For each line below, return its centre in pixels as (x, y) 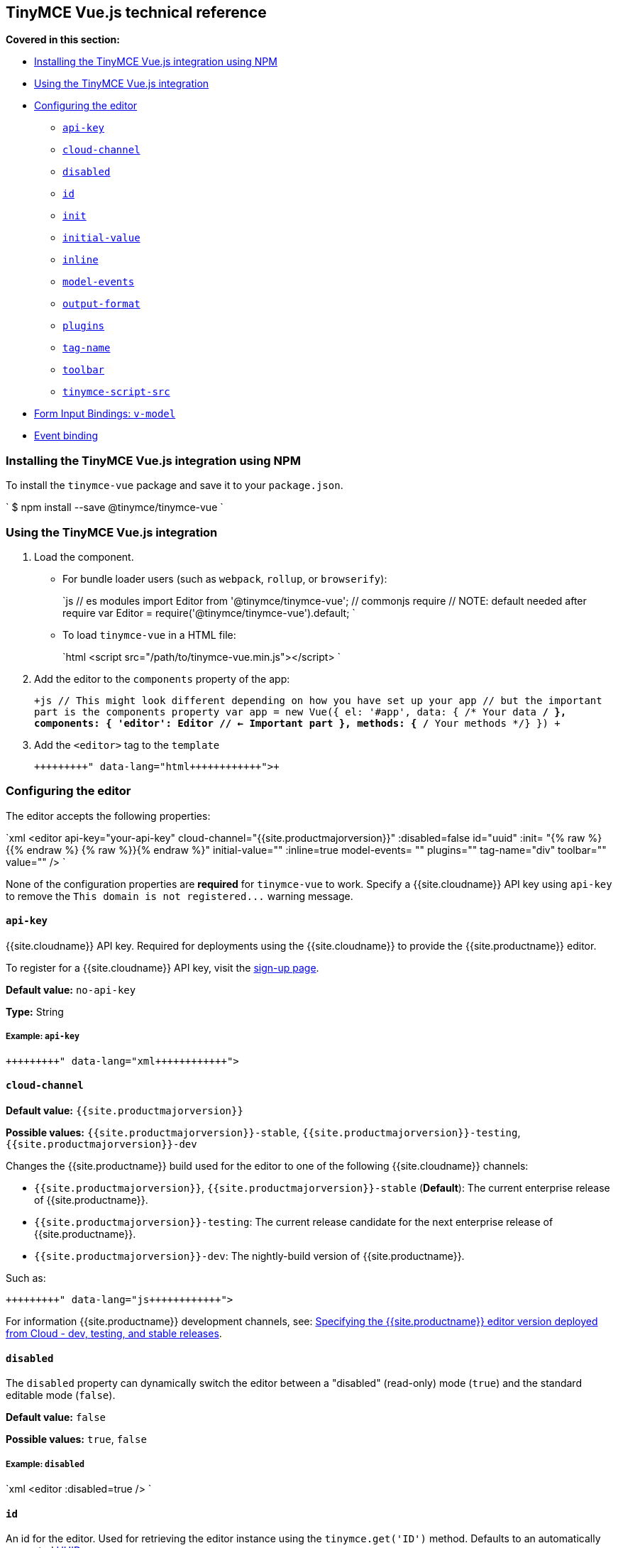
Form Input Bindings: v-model (105, 414)
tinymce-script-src (116, 392)
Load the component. (84, 556)
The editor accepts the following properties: (108, 816)
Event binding (66, 436)
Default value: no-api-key (71, 989)
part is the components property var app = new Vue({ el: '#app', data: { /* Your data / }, (300, 712)
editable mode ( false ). (61, 1395)
